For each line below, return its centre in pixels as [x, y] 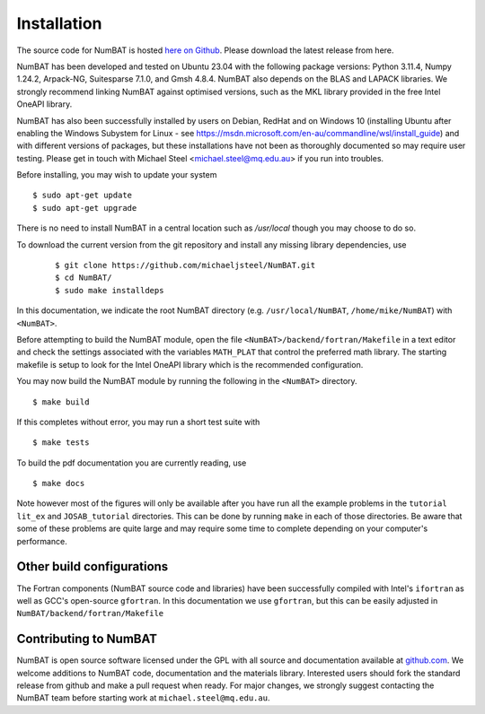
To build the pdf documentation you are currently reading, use [132, 463]
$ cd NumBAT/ [84, 278]
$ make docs [59, 483]
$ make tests [61, 443]
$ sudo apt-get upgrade [85, 208]
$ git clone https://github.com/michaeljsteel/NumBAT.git [185, 266]
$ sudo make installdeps [110, 290]
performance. [42, 541]
